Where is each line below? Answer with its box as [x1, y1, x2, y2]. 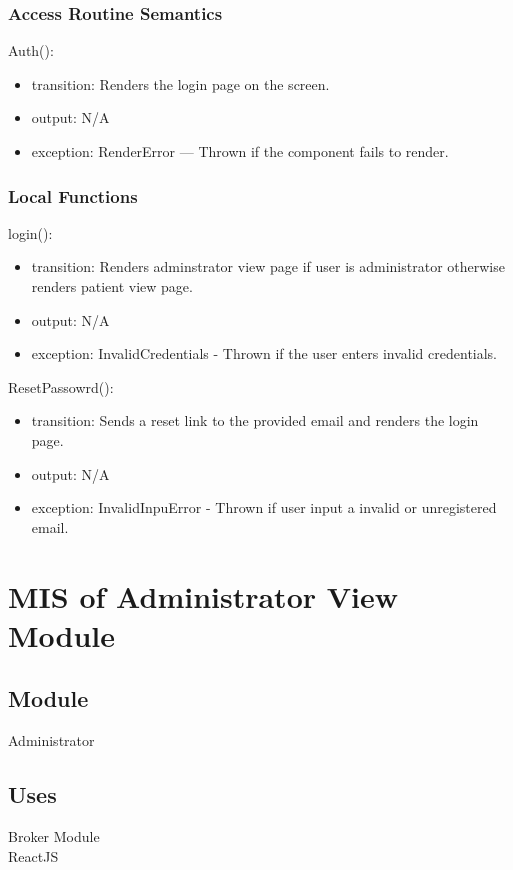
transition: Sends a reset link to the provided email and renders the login [31, 410, 479, 431]
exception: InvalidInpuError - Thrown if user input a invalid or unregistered [31, 497, 497, 518]
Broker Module [8, 825, 100, 846]
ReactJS [8, 845, 59, 866]
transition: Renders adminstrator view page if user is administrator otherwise [31, 256, 505, 277]
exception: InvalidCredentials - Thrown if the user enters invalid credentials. [31, 343, 498, 364]
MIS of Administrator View [8, 575, 399, 616]
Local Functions [8, 183, 138, 208]
